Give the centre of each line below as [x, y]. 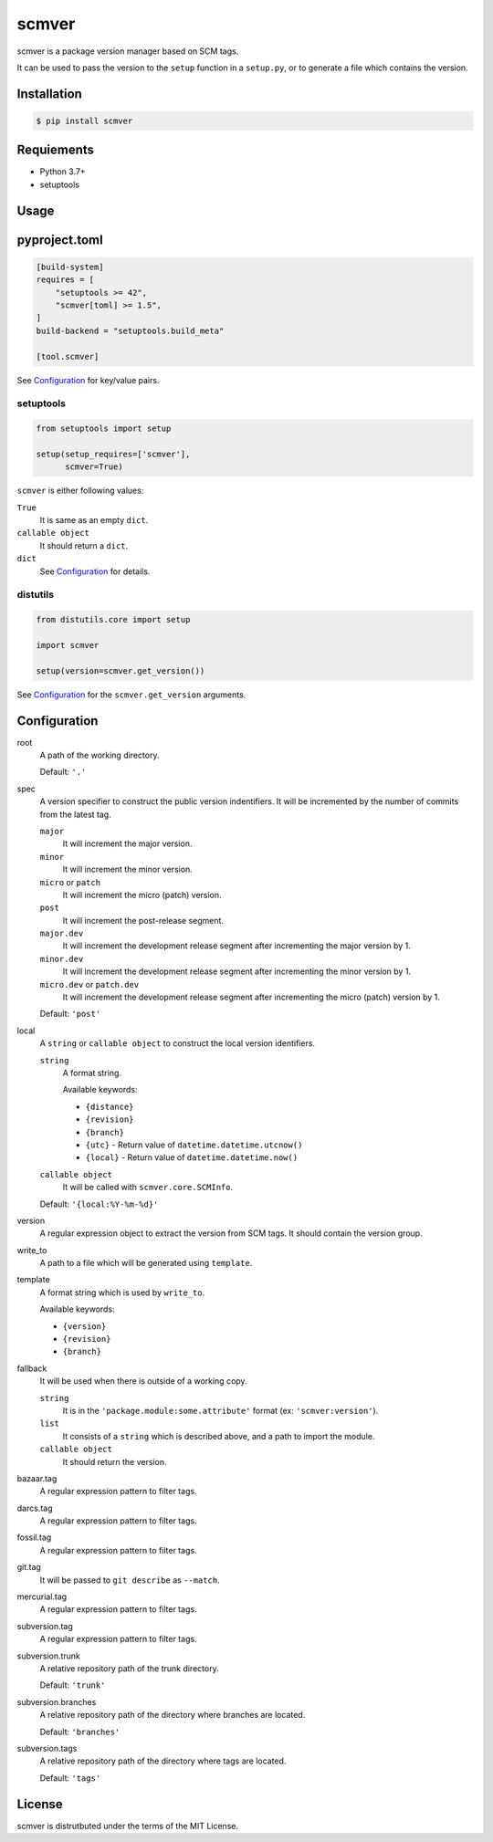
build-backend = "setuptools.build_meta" [130, 330]
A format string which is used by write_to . [122, 1293]
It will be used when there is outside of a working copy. [143, 1381]
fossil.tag [34, 1537]
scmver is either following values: [80, 491]
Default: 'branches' [80, 1732]
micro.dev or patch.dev [89, 984]
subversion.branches [57, 1701]
